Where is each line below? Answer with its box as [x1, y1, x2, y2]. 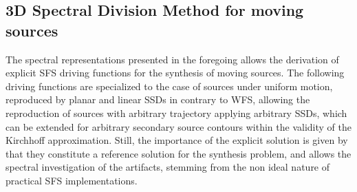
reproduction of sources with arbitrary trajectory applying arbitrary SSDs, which [6, 105, 347, 120]
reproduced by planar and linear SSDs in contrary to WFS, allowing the [6, 92, 310, 107]
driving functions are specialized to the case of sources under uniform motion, [6, 78, 333, 93]
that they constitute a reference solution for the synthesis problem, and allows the [6, 146, 351, 160]
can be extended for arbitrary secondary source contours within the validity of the [6, 119, 351, 134]
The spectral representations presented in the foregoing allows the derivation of [6, 52, 339, 66]
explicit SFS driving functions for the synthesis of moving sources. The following [6, 65, 345, 80]
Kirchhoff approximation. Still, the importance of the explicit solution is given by [6, 133, 348, 147]
